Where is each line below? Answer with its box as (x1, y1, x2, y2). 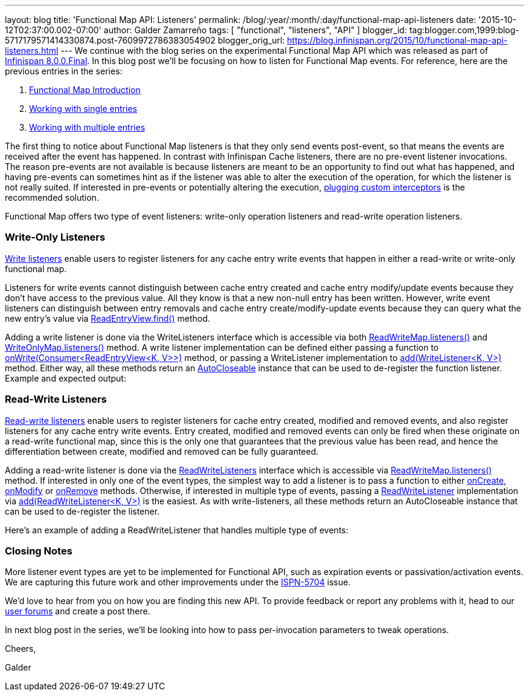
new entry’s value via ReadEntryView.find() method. (5, 313, 210, 324)
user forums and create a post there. (5, 606, 150, 617)
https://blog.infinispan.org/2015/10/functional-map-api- (287, 35, 508, 45)
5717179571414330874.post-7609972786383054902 (5, 35, 216, 45)
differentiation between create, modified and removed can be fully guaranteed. (5, 446, 319, 457)
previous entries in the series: (5, 66, 123, 76)
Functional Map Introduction (29, 85, 141, 95)
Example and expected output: (5, 372, 126, 383)
